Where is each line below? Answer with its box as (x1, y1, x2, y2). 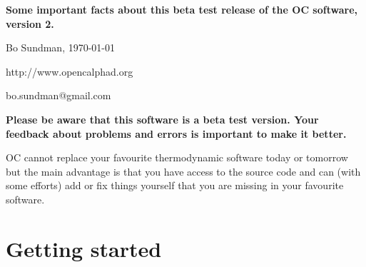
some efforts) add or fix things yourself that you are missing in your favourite (6, 178, 344, 193)
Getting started (6, 233, 162, 263)
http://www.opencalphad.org (6, 64, 133, 79)
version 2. (6, 16, 54, 31)
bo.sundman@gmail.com (6, 88, 111, 103)
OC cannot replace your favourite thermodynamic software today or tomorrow (6, 150, 348, 165)
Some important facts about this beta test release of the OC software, (6, 2, 357, 16)
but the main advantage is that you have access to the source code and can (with (6, 163, 361, 178)
